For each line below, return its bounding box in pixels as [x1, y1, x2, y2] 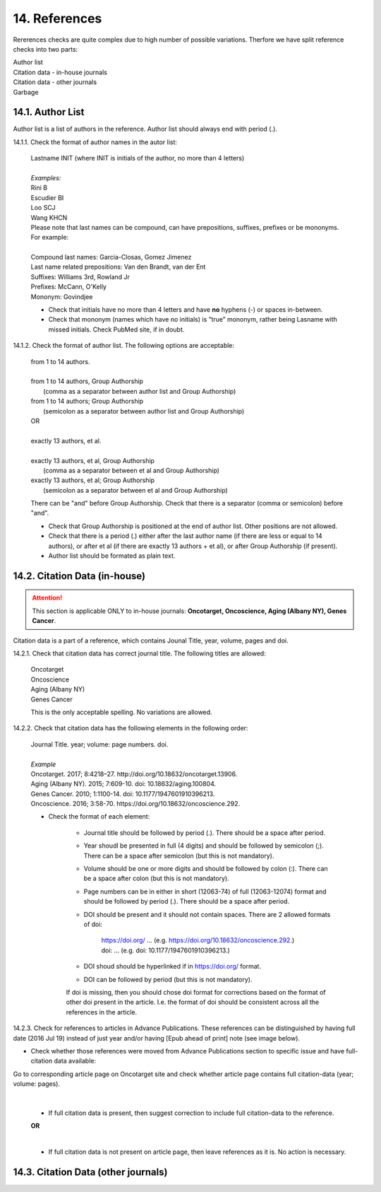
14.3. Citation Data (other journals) [13, 1166, 168, 1178]
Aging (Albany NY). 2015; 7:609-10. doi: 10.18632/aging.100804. [30, 780, 217, 788]
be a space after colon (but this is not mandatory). [83, 874, 229, 883]
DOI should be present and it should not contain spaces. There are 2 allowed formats [83, 910, 331, 918]
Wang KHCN [30, 213, 68, 222]
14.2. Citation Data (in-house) [13, 570, 146, 582]
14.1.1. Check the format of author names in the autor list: [13, 138, 178, 146]
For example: [30, 233, 69, 242]
